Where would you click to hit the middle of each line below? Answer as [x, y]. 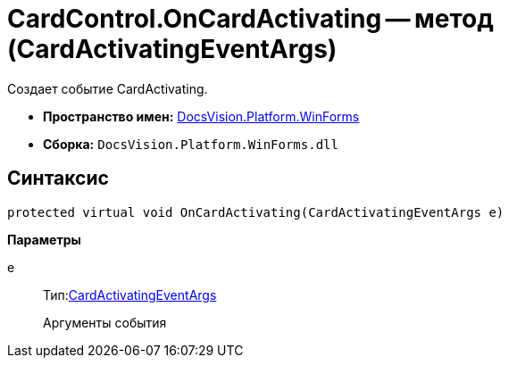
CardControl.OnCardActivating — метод [250, 19]
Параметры [44, 239]
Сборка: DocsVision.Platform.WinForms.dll [191, 144]
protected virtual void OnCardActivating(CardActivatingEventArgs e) [256, 212]
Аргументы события [105, 322]
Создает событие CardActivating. [108, 88]
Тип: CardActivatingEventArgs [130, 294]
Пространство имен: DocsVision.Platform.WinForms [201, 116]
